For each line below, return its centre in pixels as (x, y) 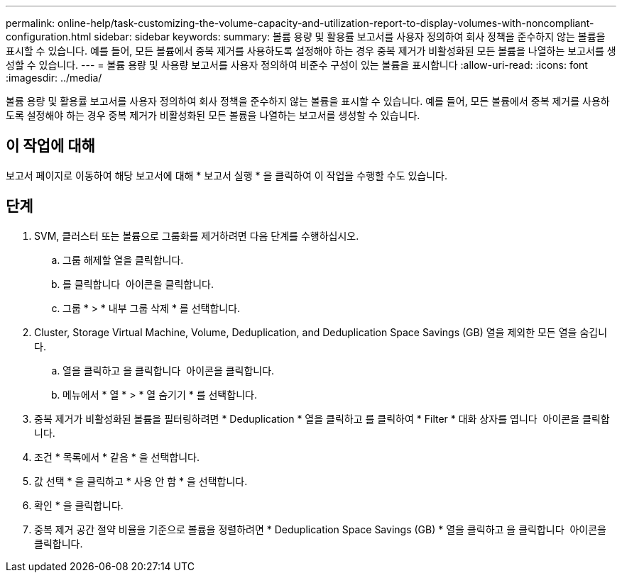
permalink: (31, 23)
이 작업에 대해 (50, 146)
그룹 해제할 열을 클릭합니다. (123, 260)
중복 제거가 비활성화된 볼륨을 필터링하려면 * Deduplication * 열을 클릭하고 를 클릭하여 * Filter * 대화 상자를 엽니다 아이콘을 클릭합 (322, 418)
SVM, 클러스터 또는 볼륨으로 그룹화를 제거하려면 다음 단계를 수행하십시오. (197, 235)
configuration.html (49, 37)
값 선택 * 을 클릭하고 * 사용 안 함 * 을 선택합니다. (141, 481)
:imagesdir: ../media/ (54, 78)
